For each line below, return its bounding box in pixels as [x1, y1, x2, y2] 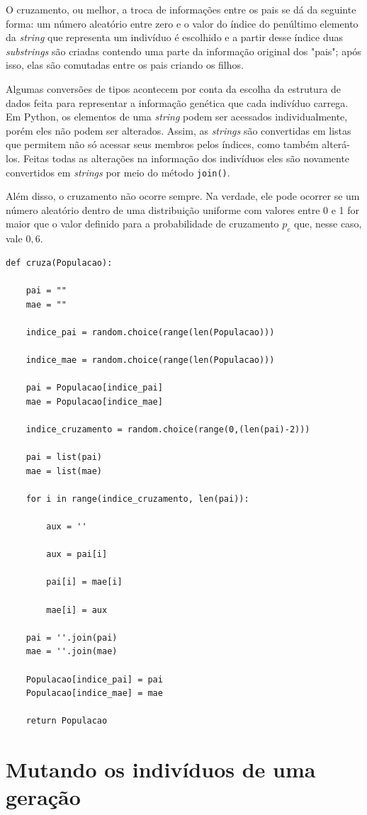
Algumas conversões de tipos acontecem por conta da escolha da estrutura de [6, 81, 341, 96]
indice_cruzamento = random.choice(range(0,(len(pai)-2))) [26, 424, 310, 434]
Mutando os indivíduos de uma [6, 755, 316, 784]
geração [6, 782, 81, 811]
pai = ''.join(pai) [26, 632, 118, 643]
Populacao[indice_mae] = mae [26, 688, 163, 699]
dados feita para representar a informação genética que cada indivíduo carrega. [6, 95, 349, 110]
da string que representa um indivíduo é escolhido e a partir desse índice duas [6, 30, 344, 45]
